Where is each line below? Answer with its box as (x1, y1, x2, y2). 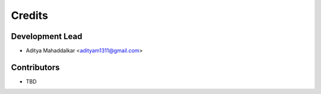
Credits (11, 9, 49, 22)
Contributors (11, 62, 60, 72)
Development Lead (11, 31, 83, 41)
